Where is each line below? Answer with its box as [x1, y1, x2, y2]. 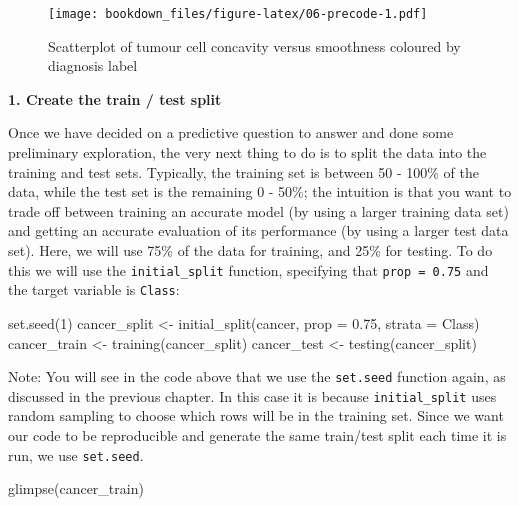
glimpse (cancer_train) [8, 478, 144, 499]
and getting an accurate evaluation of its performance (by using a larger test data [8, 220, 509, 241]
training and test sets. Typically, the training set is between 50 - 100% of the [8, 161, 479, 182]
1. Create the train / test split [8, 88, 222, 109]
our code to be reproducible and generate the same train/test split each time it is [8, 425, 507, 445]
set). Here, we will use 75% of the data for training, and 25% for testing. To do [8, 240, 493, 260]
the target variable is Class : [8, 279, 180, 300]
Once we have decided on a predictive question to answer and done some [8, 122, 454, 143]
